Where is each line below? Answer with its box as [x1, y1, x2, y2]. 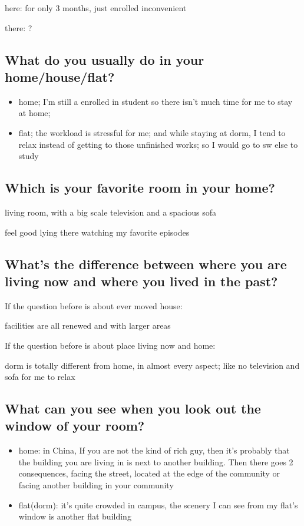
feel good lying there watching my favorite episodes [5, 226, 190, 238]
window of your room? [5, 416, 145, 435]
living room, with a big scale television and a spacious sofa [5, 206, 216, 218]
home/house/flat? [5, 67, 115, 85]
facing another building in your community [18, 479, 174, 491]
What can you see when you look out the [5, 399, 261, 418]
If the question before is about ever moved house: [5, 299, 183, 312]
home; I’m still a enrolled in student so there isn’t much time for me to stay [18, 95, 293, 107]
